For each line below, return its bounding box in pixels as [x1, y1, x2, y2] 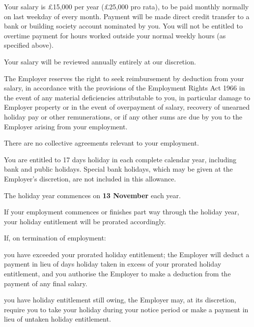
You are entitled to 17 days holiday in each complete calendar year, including [4, 154, 237, 164]
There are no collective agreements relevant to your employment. [4, 138, 199, 148]
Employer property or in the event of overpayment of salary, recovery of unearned [4, 102, 250, 112]
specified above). [4, 40, 54, 50]
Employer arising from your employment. [4, 121, 128, 131]
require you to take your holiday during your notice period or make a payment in [4, 304, 249, 314]
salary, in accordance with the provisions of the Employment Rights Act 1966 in [4, 83, 245, 93]
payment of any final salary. [4, 278, 87, 288]
